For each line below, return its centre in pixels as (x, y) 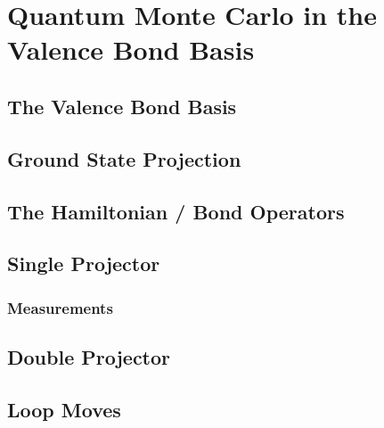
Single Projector (84, 263)
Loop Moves (64, 409)
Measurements (60, 307)
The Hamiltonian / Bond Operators (176, 211)
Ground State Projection (124, 158)
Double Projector (89, 356)
